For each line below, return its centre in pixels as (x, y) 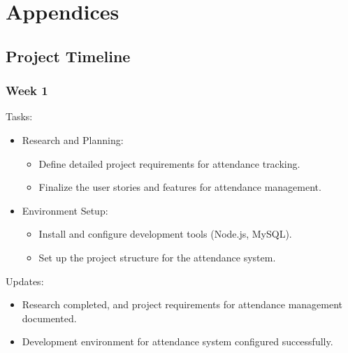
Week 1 (27, 91)
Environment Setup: (65, 210)
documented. (49, 318)
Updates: (25, 281)
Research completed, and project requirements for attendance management (182, 304)
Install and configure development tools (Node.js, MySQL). (165, 234)
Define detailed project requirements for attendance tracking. (169, 163)
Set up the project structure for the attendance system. (157, 257)
